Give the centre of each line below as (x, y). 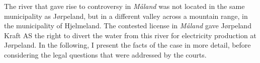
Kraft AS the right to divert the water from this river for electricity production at (130, 35)
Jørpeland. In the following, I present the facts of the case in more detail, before (127, 45)
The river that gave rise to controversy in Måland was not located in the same (124, 6)
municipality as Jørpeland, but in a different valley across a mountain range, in (126, 16)
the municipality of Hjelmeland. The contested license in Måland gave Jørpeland (128, 26)
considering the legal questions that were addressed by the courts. (105, 54)
